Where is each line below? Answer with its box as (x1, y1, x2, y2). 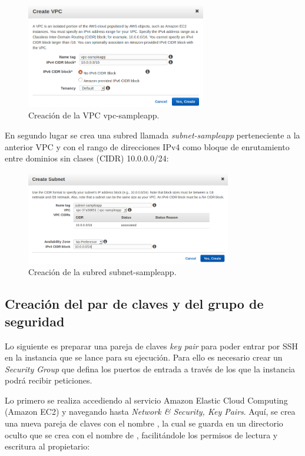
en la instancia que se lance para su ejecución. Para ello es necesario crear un (5, 351, 283, 364)
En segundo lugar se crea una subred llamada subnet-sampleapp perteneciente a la (5, 129, 300, 141)
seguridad (5, 312, 65, 330)
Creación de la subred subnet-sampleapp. (28, 266, 177, 278)
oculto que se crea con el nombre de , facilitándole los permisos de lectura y (5, 428, 278, 441)
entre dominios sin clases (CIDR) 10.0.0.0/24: (5, 152, 169, 164)
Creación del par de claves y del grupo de (5, 295, 264, 313)
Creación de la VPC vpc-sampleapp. (28, 109, 160, 121)
